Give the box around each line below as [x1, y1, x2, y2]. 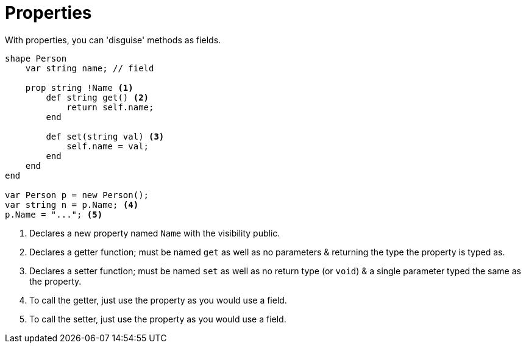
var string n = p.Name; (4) [5, 199, 139, 210]
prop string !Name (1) [25, 82, 133, 93]
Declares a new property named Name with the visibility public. [29, 227, 280, 238]
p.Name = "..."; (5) [5, 209, 103, 219]
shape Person [5, 53, 67, 63]
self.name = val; [66, 141, 149, 151]
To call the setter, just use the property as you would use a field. [29, 313, 286, 324]
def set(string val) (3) [46, 131, 165, 141]
